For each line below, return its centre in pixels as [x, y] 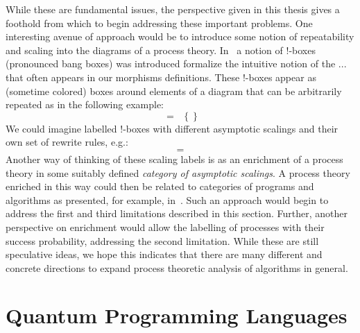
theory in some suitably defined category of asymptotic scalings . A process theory [178, 172]
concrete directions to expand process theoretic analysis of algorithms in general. [177, 267]
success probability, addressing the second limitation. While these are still [162, 240]
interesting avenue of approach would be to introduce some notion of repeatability [180, 36]
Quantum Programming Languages [177, 315]
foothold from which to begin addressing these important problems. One [159, 23]
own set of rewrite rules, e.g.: [67, 142]
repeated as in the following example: [85, 104]
